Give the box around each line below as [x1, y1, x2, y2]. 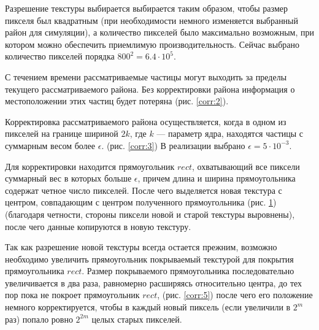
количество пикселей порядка [5, 50, 115, 63]
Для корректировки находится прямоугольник [5, 159, 175, 172]
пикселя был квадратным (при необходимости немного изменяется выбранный [5, 13, 299, 26]
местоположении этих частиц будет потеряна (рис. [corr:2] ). [5, 94, 229, 107]
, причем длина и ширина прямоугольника [137, 172, 296, 185]
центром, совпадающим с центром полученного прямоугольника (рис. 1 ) [5, 196, 277, 209]
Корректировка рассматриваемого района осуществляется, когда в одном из [5, 115, 286, 128]
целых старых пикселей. [91, 312, 182, 325]
